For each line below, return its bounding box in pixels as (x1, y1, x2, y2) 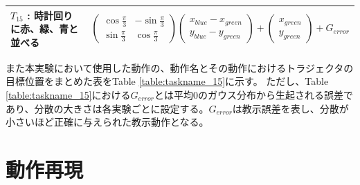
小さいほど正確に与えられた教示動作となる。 (6, 115, 209, 129)
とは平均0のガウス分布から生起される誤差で (154, 87, 353, 101)
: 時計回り (27, 8, 73, 22)
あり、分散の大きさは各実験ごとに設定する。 (6, 101, 209, 115)
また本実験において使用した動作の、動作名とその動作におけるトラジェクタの (6, 60, 354, 75)
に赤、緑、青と (10, 21, 78, 36)
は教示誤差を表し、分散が (232, 101, 349, 115)
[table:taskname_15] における (6, 87, 131, 101)
